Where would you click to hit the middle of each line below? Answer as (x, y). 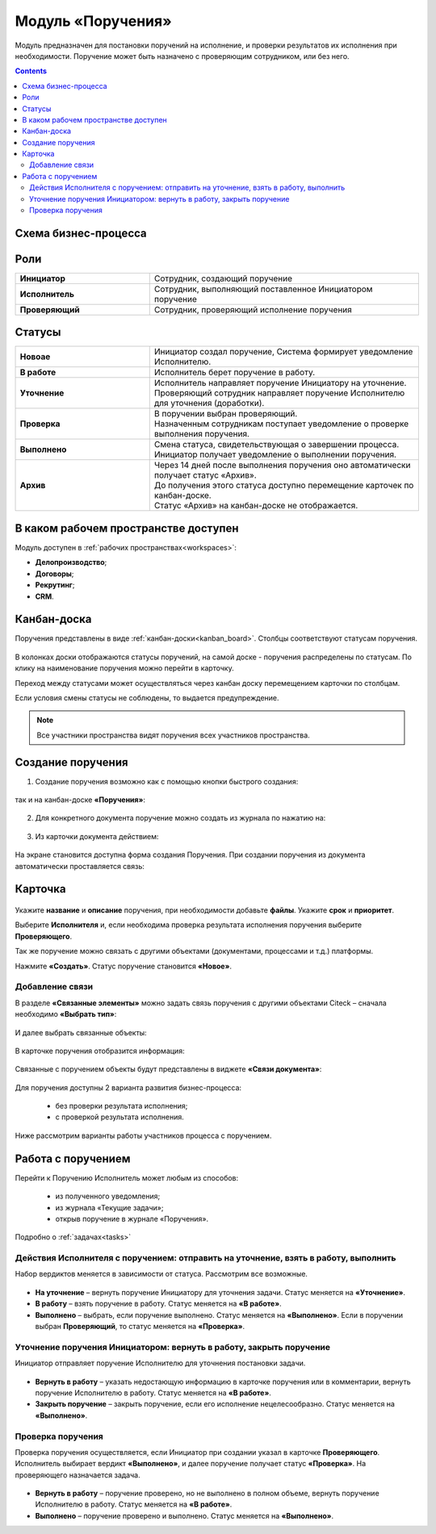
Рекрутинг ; (55, 585)
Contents (31, 71)
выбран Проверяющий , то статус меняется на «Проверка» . (140, 1327)
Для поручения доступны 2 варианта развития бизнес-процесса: (128, 1087)
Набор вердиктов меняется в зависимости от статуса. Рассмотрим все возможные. (161, 1274)
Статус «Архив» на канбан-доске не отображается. (256, 506)
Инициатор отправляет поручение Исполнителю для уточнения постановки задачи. (160, 1363)
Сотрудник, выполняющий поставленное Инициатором (263, 289)
